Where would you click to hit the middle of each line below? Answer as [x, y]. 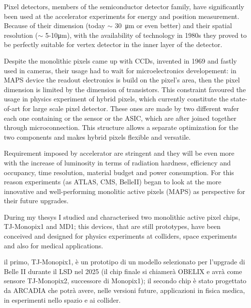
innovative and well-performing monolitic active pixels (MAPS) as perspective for [125, 191]
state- [239, 99]
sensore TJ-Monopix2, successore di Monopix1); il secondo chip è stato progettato [125, 281]
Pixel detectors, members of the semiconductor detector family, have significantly [124, 6]
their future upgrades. [36, 201]
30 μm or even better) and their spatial [173, 25]
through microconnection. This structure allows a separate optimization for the [121, 127]
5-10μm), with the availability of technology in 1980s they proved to [146, 35]
